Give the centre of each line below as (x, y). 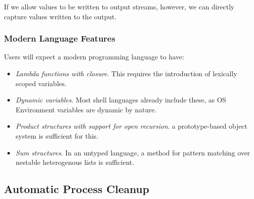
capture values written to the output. (60, 16)
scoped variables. (41, 83)
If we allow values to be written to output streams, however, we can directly (119, 6)
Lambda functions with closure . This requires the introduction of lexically (126, 73)
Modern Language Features (60, 38)
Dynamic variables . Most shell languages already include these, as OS (121, 100)
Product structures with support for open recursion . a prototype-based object (131, 126)
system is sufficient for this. (57, 135)
